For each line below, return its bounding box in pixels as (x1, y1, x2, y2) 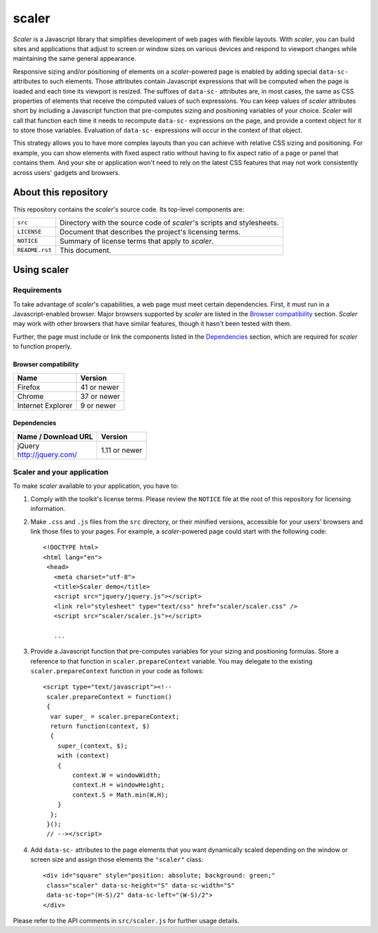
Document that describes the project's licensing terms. (59, 227, 241, 237)
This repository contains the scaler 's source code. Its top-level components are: (13, 205, 244, 213)
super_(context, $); (57, 742, 128, 750)
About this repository (13, 186, 108, 199)
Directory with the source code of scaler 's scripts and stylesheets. (59, 218, 279, 227)
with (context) (57, 752, 110, 759)
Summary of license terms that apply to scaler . (59, 236, 214, 246)
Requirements (13, 286, 62, 295)
